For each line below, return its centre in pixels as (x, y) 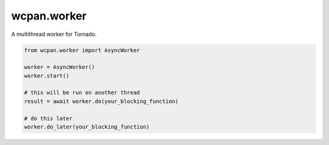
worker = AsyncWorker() (60, 67)
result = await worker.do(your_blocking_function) (101, 101)
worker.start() (47, 76)
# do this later (48, 118)
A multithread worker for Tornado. (54, 34)
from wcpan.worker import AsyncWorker (82, 50)
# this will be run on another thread (82, 93)
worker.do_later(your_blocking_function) (87, 127)
